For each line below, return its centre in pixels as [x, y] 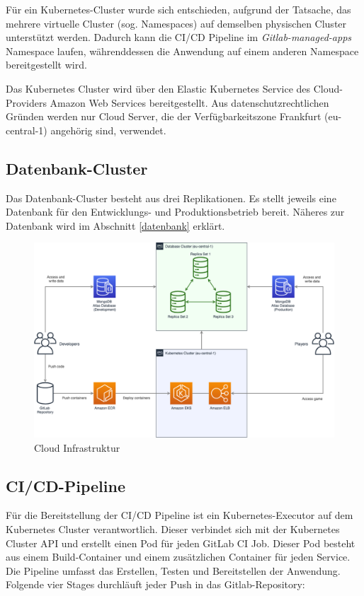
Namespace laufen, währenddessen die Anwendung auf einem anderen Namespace [182, 51]
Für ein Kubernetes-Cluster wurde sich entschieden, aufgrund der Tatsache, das [178, 9]
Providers [26, 102]
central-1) [27, 130]
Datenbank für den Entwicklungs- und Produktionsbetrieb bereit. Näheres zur [175, 212]
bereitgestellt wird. [46, 65]
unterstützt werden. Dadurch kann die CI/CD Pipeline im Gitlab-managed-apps [179, 37]
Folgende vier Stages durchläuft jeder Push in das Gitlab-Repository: [155, 584]
